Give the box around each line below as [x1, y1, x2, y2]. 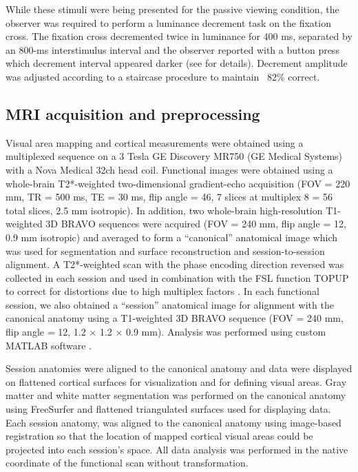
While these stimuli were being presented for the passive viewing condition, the [6, 2, 339, 16]
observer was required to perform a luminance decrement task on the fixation [6, 15, 331, 30]
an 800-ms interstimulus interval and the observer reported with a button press [6, 42, 339, 57]
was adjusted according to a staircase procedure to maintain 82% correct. [6, 69, 320, 83]
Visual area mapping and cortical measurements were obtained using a [6, 135, 304, 150]
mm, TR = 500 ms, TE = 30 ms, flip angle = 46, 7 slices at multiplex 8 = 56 [6, 189, 333, 204]
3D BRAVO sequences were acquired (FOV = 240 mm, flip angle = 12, [45, 216, 346, 231]
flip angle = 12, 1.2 [6, 325, 86, 339]
